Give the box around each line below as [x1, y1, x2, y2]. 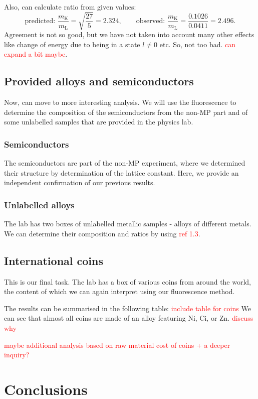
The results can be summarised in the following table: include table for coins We [4, 303, 251, 313]
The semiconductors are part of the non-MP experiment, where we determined [4, 158, 245, 168]
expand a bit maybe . [4, 49, 68, 59]
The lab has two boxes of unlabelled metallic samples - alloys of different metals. [4, 218, 251, 229]
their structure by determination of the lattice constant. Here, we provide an [4, 167, 239, 178]
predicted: [25, 18, 56, 25]
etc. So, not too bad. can [159, 39, 236, 49]
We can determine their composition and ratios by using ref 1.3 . [4, 228, 200, 238]
